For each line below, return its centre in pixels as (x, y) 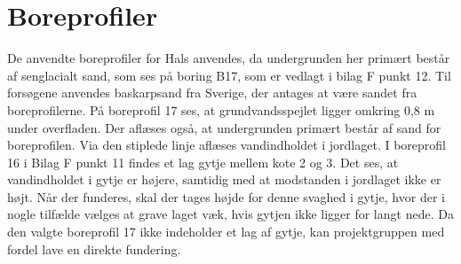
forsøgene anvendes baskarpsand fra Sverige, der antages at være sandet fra (212, 93)
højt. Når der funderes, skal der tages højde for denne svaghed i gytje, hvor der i (226, 196)
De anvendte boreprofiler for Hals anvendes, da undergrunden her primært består (229, 58)
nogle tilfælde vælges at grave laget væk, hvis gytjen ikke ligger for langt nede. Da (230, 214)
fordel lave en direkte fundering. (94, 248)
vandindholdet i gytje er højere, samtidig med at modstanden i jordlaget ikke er (224, 179)
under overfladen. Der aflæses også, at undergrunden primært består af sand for (224, 127)
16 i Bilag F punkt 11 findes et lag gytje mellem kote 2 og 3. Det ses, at (203, 162)
